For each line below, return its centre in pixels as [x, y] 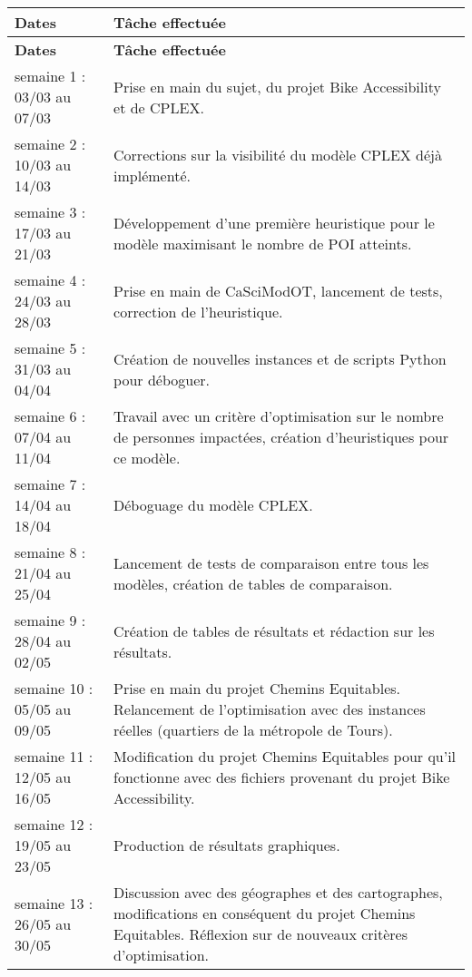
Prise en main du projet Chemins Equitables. [257, 688]
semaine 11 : [54, 756]
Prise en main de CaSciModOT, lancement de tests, [278, 290]
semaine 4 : [50, 280]
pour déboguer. [162, 379]
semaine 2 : [50, 144]
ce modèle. [147, 458]
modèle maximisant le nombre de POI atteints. [263, 243]
